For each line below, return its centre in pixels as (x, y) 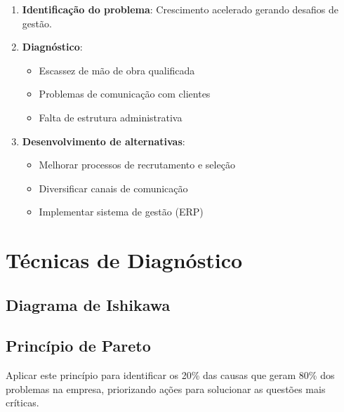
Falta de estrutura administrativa (111, 117)
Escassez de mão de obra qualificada (117, 70)
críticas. (22, 403)
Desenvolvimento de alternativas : (104, 141)
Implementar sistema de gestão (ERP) (121, 212)
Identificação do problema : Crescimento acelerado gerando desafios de (180, 9)
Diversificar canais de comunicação (113, 188)
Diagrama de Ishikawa (88, 304)
